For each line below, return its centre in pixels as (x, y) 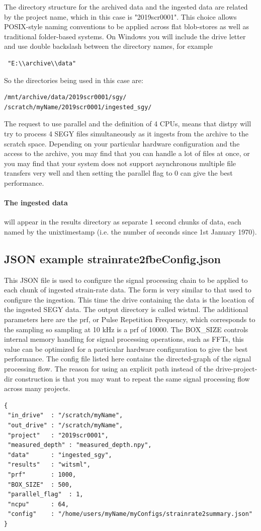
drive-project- (236, 369)
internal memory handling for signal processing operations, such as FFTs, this (124, 339)
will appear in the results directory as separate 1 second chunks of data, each (123, 222)
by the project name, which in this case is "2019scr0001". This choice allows (120, 16)
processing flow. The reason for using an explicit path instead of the (109, 369)
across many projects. (37, 388)
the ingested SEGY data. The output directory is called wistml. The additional (126, 309)
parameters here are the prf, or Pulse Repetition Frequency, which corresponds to (130, 319)
